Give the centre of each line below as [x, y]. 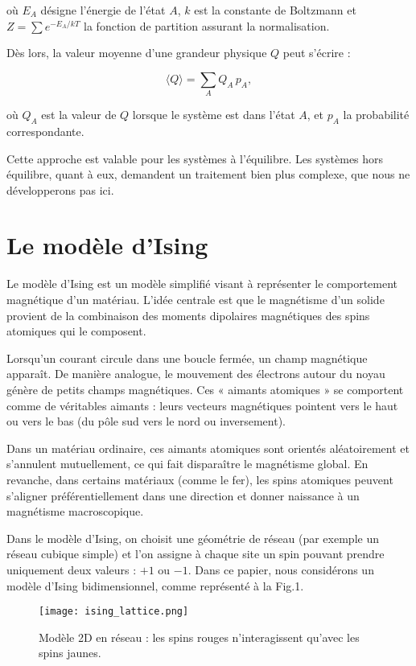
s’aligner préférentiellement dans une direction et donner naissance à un [183, 495]
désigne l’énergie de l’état [103, 10]
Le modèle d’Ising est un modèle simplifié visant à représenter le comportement [202, 284]
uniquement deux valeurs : [72, 569]
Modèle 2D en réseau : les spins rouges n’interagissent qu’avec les [199, 637]
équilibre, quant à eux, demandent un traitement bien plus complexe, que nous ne [208, 174]
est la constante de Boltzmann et [275, 10]
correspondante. [45, 131]
